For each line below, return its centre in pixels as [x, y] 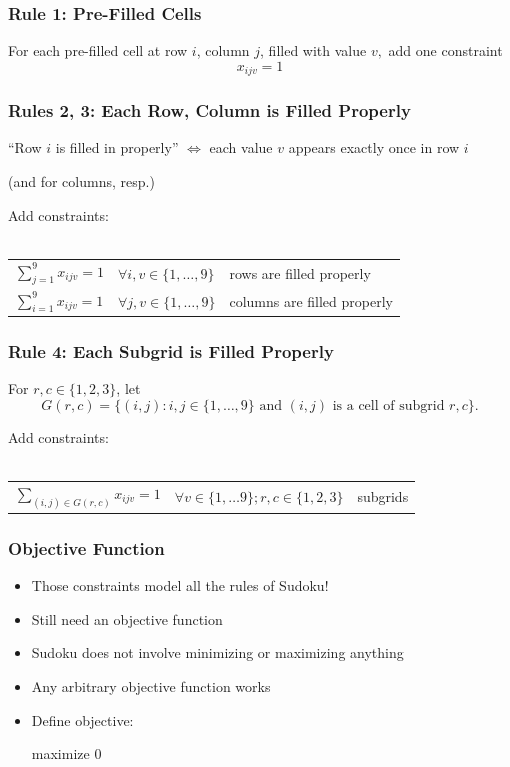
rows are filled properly [300, 272]
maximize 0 [66, 753]
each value [241, 147]
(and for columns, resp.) [81, 181]
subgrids [383, 495]
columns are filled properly [311, 300]
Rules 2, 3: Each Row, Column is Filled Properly [209, 110]
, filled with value [313, 50]
